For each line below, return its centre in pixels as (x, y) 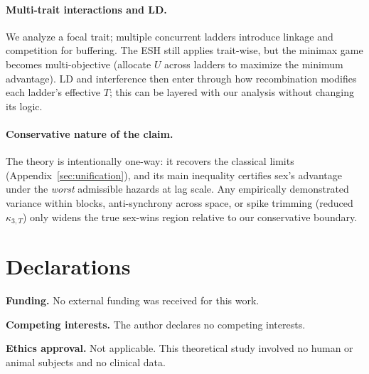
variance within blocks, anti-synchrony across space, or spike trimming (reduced (180, 202)
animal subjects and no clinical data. (86, 362)
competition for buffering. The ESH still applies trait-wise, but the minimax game (184, 50)
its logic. (24, 106)
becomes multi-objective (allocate (79, 64)
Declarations (68, 266)
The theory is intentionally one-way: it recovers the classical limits (150, 161)
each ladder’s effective (53, 92)
